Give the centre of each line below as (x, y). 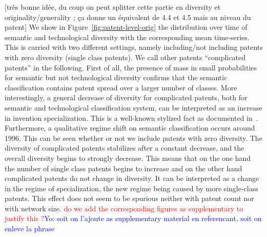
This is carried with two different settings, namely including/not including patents (134, 47)
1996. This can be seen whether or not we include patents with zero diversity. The (133, 138)
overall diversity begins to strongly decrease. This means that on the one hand (128, 158)
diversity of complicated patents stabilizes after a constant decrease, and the (125, 148)
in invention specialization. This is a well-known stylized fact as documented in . (131, 117)
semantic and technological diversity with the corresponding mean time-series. (127, 37)
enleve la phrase (30, 229)
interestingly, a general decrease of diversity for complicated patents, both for (126, 97)
